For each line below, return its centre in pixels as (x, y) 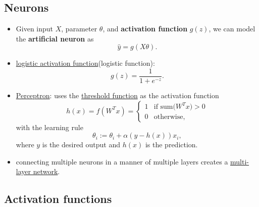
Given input (35, 29)
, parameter (79, 29)
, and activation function (145, 29)
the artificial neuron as (55, 38)
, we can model (232, 29)
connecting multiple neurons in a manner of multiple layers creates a (122, 161)
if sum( (165, 107)
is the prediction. (171, 144)
